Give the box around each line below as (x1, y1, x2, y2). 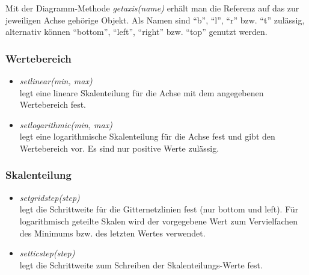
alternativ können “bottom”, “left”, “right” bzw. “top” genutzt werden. (5, 25, 268, 38)
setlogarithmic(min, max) (19, 118, 112, 131)
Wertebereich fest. (19, 98, 87, 111)
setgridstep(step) (19, 191, 80, 203)
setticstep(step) (19, 247, 75, 259)
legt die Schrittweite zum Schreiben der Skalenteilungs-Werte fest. (19, 258, 263, 271)
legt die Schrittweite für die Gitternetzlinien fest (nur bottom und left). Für (19, 203, 299, 215)
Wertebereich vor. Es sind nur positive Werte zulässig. (19, 141, 219, 154)
